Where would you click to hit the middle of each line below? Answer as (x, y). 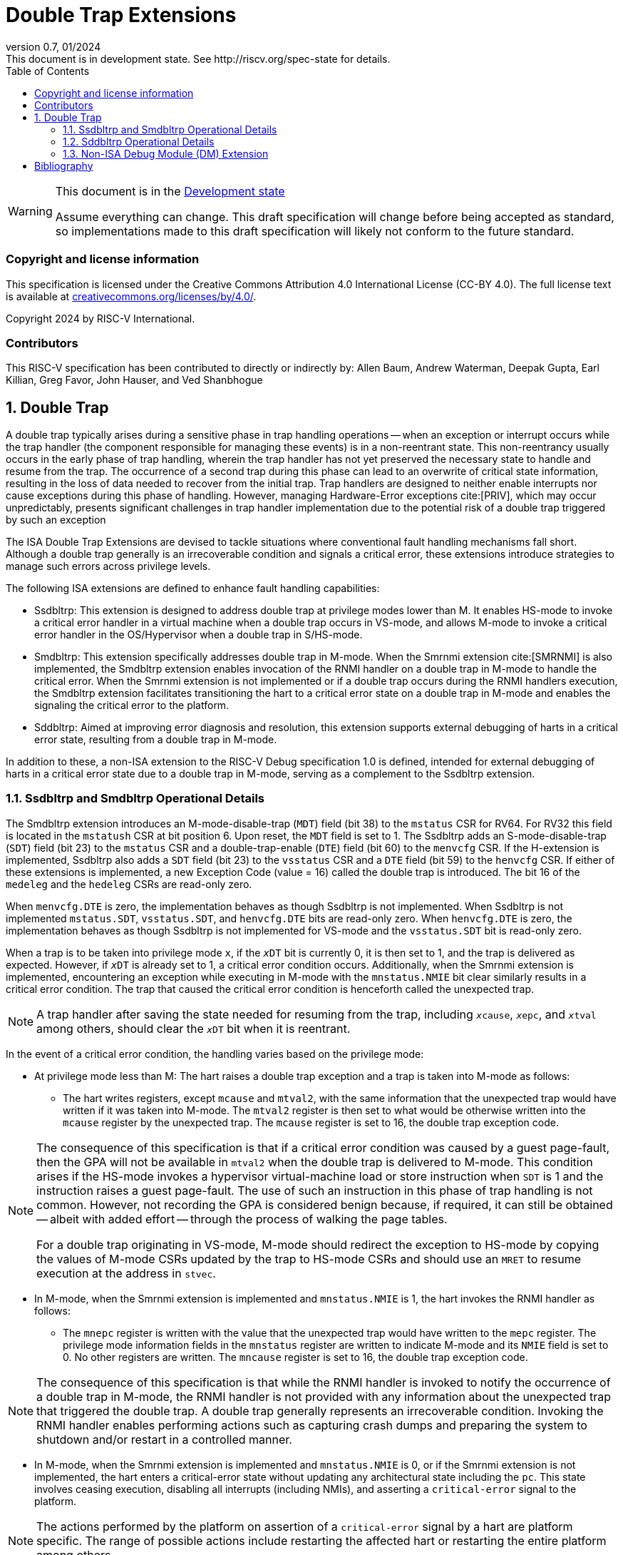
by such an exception (56, 520)
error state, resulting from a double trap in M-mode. (156, 740)
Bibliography (64, 165)
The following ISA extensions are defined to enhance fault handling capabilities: (193, 588)
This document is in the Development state (170, 191)
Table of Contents (48, 71)
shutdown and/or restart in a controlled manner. (164, 1439)
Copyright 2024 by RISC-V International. (101, 318)
